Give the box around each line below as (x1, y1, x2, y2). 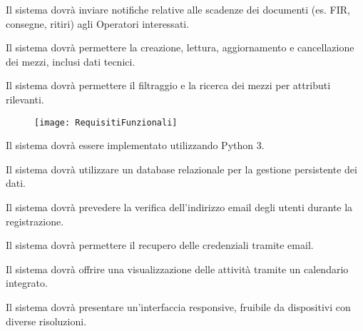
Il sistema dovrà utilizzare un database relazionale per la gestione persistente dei (6, 161, 357, 176)
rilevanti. (6, 91, 44, 106)
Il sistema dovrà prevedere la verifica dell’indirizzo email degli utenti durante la (6, 200, 353, 214)
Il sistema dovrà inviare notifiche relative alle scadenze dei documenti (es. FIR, (6, 2, 350, 16)
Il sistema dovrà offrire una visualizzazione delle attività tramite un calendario (6, 261, 349, 276)
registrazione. (6, 213, 64, 228)
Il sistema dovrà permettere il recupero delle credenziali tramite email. (6, 238, 314, 253)
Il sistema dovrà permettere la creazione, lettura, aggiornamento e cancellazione (6, 40, 354, 55)
